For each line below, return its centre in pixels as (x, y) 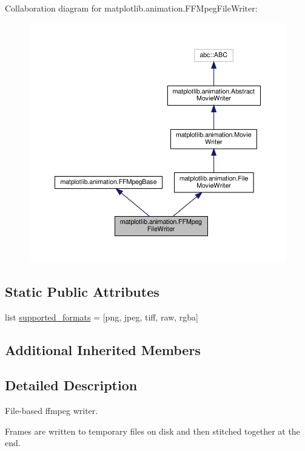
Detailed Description (71, 385)
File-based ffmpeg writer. (52, 411)
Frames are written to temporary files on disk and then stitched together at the (152, 431)
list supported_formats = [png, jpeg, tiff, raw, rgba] (102, 317)
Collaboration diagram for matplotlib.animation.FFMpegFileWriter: (131, 8)
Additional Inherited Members (103, 349)
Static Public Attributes (82, 291)
